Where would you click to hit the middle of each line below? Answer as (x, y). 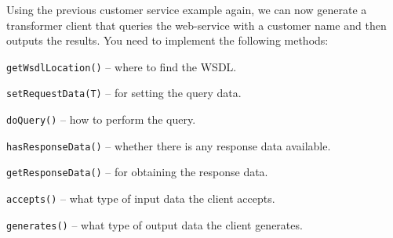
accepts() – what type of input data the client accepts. (141, 198)
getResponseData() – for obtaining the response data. (137, 172)
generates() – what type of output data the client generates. (155, 224)
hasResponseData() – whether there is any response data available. (169, 145)
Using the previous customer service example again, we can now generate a (187, 9)
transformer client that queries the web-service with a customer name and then (196, 25)
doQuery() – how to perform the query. (101, 119)
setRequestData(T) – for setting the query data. (124, 93)
